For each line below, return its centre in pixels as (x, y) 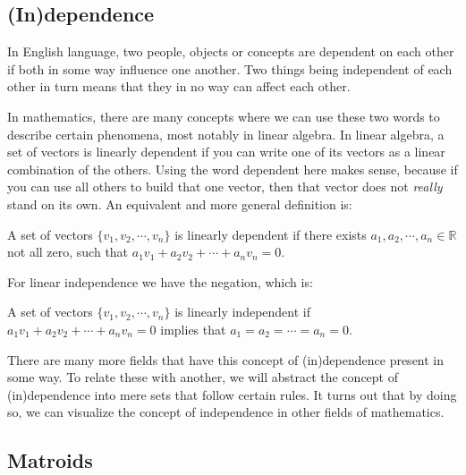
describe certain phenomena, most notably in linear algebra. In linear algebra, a (226, 134)
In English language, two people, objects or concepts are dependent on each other (231, 51)
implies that (193, 329)
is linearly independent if (242, 312)
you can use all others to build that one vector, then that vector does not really (225, 187)
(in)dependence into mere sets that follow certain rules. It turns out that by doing (232, 394)
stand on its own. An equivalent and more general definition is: (180, 204)
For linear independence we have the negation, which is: (160, 281)
